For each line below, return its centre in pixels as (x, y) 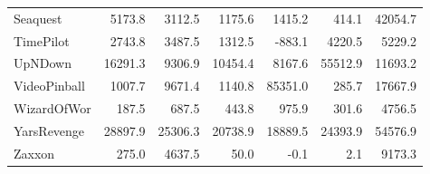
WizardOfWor (53, 108)
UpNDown (43, 63)
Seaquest (38, 18)
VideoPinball (49, 86)
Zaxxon (34, 153)
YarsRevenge (49, 130)
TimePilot (42, 40)
